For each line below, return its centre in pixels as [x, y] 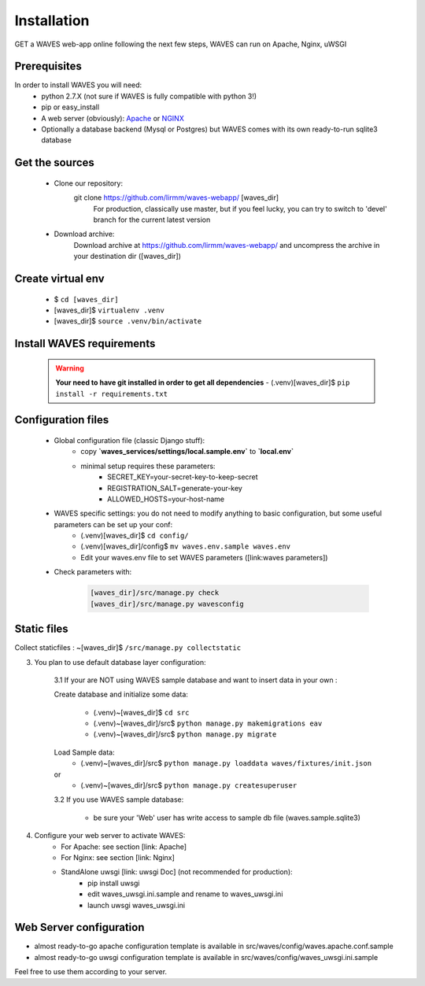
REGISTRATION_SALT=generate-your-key [175, 488]
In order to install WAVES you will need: [78, 85]
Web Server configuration [79, 927]
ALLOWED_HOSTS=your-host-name [166, 499]
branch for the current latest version [152, 220]
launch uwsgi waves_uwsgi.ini [136, 905]
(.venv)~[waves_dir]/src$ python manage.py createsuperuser [189, 785]
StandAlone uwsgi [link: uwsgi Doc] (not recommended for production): [177, 872]
